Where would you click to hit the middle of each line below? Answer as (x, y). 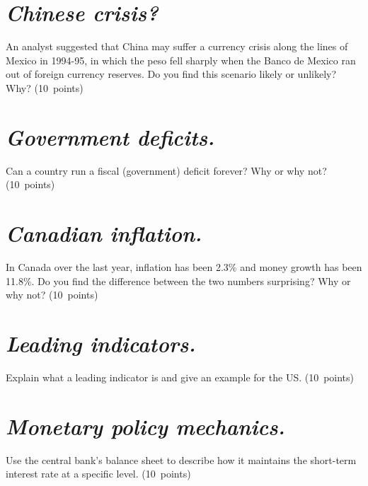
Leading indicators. (101, 343)
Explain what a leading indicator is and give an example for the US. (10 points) (180, 377)
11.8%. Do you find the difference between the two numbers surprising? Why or (178, 280)
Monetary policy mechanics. (145, 426)
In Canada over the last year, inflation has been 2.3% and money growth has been (184, 266)
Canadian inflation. (104, 233)
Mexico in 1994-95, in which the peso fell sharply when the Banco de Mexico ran (181, 60)
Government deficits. (110, 137)
